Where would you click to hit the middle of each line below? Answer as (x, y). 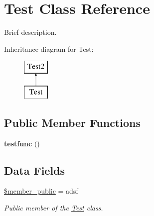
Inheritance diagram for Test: (49, 49)
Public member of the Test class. (54, 208)
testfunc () (22, 143)
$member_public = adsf (41, 191)
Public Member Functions (72, 122)
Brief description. (30, 32)
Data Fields (35, 170)
